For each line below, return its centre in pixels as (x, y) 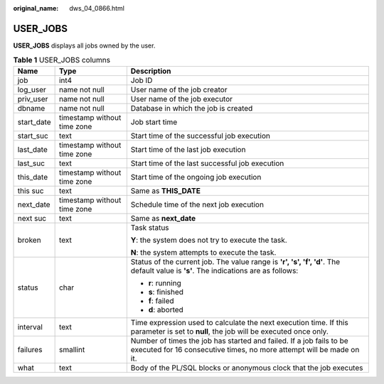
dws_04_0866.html (97, 8)
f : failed (161, 300)
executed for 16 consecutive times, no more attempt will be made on (245, 349)
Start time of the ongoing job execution (196, 177)
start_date (34, 122)
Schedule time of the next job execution (197, 204)
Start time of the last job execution (188, 149)
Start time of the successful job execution (200, 136)
